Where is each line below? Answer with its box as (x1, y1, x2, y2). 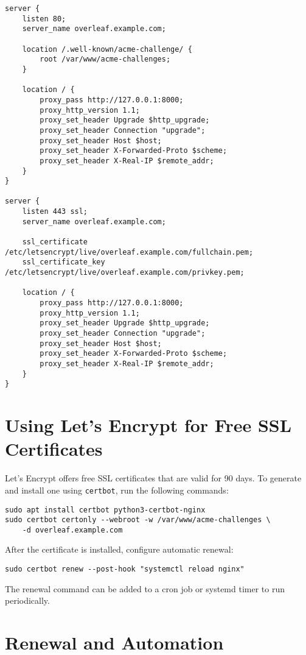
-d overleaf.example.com (22, 525, 123, 534)
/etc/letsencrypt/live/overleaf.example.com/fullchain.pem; (5, 247, 254, 257)
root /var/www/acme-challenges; (40, 55, 171, 64)
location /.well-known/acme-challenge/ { (22, 44, 192, 54)
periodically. (5, 594, 50, 607)
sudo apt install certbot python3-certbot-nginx (5, 505, 206, 514)
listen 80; (22, 14, 66, 23)
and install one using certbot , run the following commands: (5, 483, 229, 496)
